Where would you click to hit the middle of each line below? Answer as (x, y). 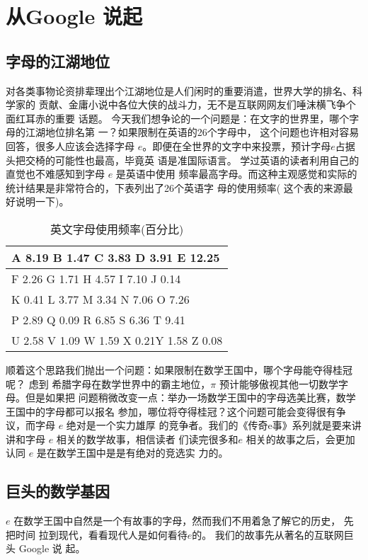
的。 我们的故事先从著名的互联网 (268, 534)
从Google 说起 (74, 16)
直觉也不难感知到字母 (55, 174)
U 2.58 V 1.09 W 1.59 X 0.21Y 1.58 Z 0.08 (117, 340)
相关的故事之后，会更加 (300, 439)
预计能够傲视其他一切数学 (278, 383)
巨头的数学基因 (58, 491)
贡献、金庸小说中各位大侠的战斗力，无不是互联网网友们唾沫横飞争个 (197, 104)
